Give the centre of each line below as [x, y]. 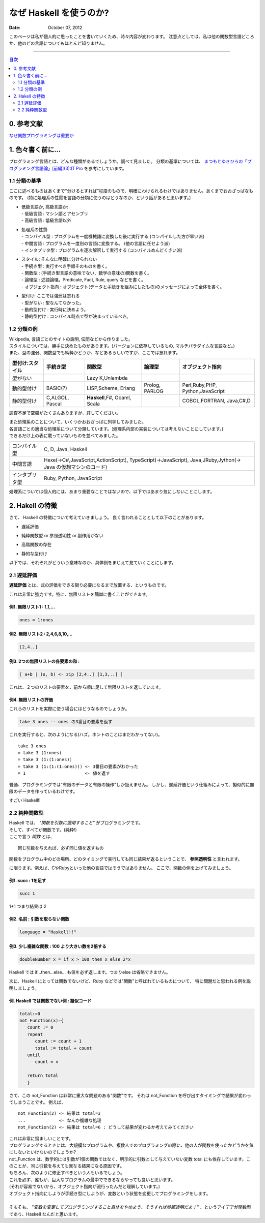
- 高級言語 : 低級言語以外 [46, 220]
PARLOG [154, 391]
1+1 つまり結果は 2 [28, 906]
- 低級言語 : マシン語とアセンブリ [55, 214]
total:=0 [30, 1014]
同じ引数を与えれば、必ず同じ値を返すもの [61, 848]
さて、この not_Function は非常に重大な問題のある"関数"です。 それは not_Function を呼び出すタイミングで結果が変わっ [130, 1095]
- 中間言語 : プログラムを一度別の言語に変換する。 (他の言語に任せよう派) [96, 243]
